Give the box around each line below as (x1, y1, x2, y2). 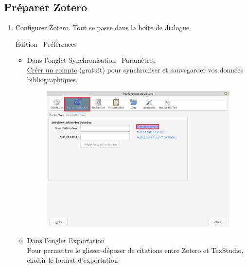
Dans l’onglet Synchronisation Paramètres (27, 55, 156, 65)
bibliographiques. (27, 74, 78, 84)
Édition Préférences (15, 38, 77, 49)
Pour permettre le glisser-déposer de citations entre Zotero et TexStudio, (27, 245, 244, 255)
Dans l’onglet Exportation (27, 235, 105, 246)
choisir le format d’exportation (27, 254, 118, 265)
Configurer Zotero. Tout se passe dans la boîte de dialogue (15, 22, 190, 33)
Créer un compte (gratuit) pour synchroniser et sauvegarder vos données (27, 64, 244, 74)
